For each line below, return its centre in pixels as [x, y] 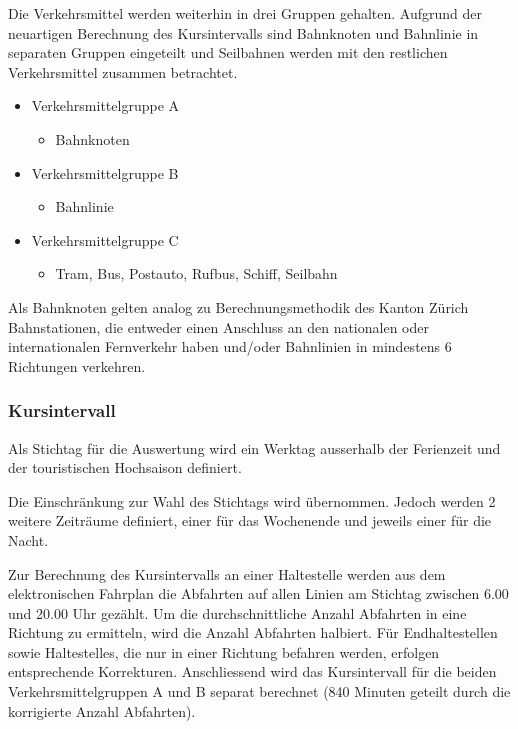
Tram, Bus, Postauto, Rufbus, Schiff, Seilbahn [196, 273]
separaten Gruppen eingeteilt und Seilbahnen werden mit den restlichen [228, 52]
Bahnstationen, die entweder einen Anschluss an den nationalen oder [218, 326]
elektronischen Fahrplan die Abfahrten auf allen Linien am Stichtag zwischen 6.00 [258, 593]
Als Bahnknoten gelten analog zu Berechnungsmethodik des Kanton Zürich [238, 306]
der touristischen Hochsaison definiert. [125, 467]
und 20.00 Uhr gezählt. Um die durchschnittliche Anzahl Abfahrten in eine [237, 612]
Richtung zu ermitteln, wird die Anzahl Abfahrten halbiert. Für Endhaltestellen [253, 632]
